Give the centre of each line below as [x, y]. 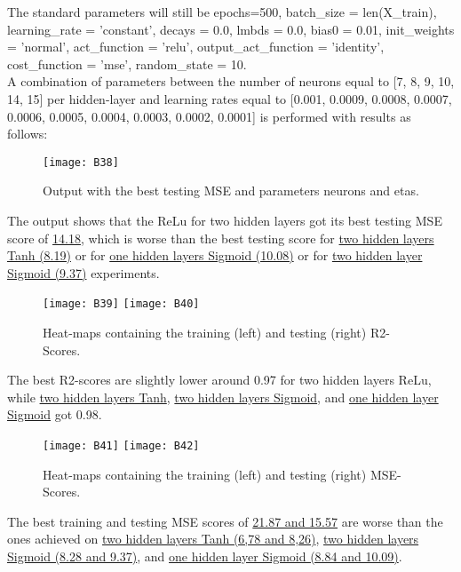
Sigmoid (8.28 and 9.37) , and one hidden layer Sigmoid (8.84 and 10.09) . [205, 556]
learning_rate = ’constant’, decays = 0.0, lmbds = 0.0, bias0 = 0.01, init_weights [231, 29]
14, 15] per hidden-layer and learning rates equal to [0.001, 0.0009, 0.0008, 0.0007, [230, 98]
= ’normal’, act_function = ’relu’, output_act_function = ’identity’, [196, 47]
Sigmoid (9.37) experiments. [83, 272]
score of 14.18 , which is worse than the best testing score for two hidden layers [221, 238]
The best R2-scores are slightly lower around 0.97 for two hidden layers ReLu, [219, 380]
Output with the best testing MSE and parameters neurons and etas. [231, 191]
